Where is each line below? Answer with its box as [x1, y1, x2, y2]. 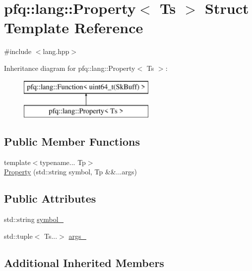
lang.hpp [43, 46, 69, 56]
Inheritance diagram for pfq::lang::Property [4, 62, 135, 73]
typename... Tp [40, 157, 86, 167]
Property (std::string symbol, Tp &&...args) [4, 166, 137, 177]
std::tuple [4, 230, 33, 241]
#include [4, 46, 32, 56]
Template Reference [4, 17, 143, 38]
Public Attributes [4, 191, 96, 206]
